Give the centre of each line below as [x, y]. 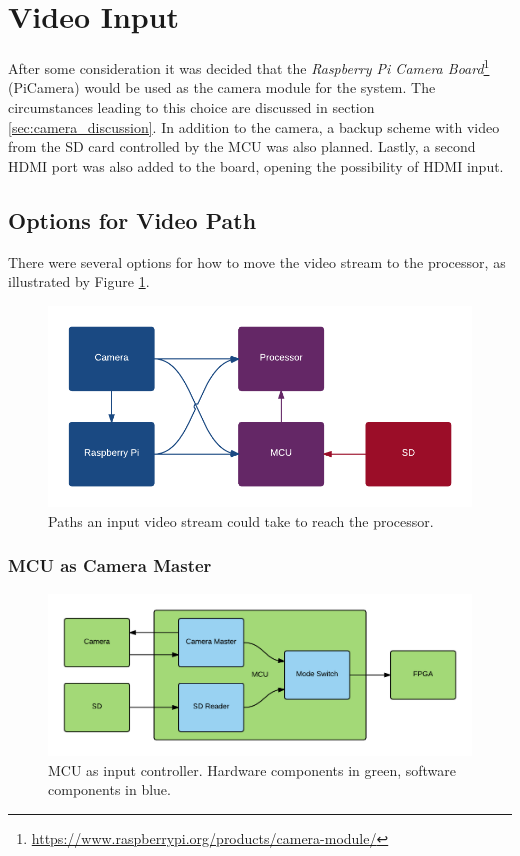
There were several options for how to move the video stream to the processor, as [257, 261]
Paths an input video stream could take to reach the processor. [241, 520]
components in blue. [109, 789]
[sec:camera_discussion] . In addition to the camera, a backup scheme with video [254, 126]
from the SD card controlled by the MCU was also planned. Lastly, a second [242, 146]
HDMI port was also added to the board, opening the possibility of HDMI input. [256, 165]
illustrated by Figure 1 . [79, 281]
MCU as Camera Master [110, 565]
